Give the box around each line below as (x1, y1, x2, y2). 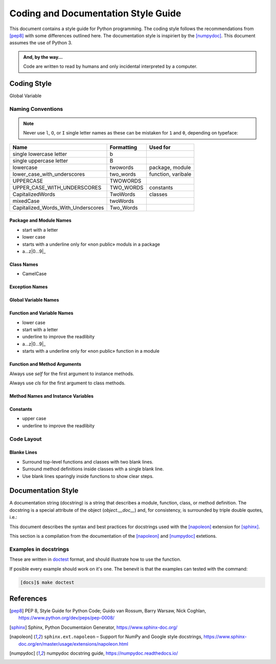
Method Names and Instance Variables (9, 393, 94, 399)
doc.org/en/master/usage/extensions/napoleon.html (18, 640, 129, 647)
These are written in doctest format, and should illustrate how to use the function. (9, 556, 181, 562)
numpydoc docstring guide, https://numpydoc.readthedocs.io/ (47, 650, 178, 656)
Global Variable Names (9, 297, 59, 303)
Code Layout (9, 435, 42, 442)
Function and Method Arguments (9, 361, 81, 368)
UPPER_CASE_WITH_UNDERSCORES (12, 184, 102, 191)
